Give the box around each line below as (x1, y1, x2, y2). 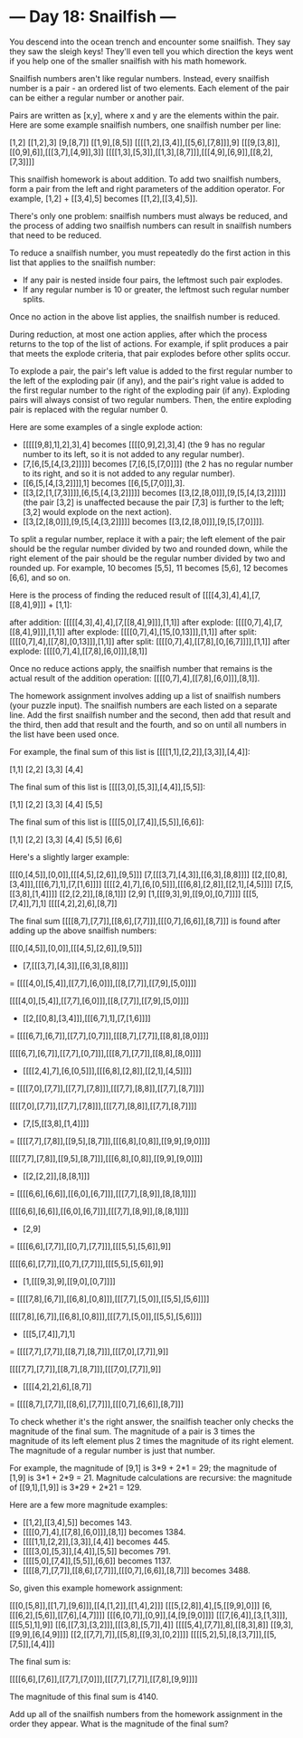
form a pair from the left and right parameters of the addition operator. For (9, 183, 285, 194)
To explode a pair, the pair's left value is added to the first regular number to (9, 365, 293, 377)
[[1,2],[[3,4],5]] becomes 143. (22, 1516, 133, 1527)
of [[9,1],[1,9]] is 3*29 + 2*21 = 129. (9, 1482, 142, 1493)
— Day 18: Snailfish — (9, 6, 176, 27)
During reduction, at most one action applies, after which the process (9, 329, 268, 339)
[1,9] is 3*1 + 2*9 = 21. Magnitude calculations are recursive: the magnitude (9, 1472, 292, 1483)
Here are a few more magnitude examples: (9, 1499, 168, 1510)
